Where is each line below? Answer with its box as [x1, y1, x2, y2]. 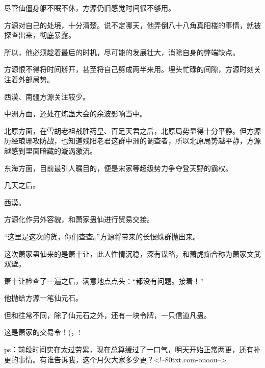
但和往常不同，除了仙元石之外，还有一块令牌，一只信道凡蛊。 [4, 309, 211, 320]
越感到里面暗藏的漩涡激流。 [4, 145, 97, 156]
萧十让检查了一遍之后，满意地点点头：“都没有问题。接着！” [4, 275, 204, 286]
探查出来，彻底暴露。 [4, 30, 75, 40]
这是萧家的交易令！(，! [4, 327, 81, 337]
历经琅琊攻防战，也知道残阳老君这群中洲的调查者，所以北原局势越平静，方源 [4, 135, 261, 146]
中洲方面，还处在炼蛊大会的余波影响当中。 [4, 108, 147, 119]
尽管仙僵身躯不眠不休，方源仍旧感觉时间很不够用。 [4, 3, 175, 13]
